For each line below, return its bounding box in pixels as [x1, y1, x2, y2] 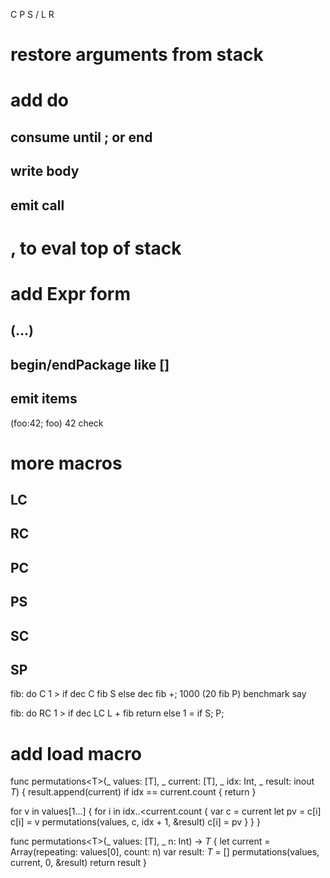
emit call [10, 197, 65, 214]
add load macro [10, 742, 142, 765]
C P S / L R [10, 9, 55, 20]
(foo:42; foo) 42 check [10, 417, 104, 429]
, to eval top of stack [10, 237, 182, 259]
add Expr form [10, 282, 131, 305]
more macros [10, 452, 123, 474]
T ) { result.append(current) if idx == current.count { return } [10, 786, 257, 798]
